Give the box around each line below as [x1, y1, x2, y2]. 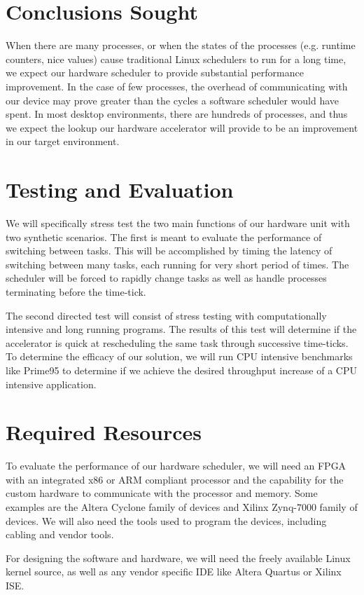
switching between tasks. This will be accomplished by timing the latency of [6, 243, 332, 258]
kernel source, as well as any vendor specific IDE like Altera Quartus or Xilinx [6, 564, 342, 579]
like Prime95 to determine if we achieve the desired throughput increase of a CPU [6, 362, 357, 377]
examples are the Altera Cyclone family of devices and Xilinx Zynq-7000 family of [6, 500, 358, 514]
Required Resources [6, 418, 202, 446]
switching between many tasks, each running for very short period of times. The [6, 257, 349, 271]
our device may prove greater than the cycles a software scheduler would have [6, 93, 339, 107]
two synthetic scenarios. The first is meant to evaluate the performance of [6, 229, 322, 244]
